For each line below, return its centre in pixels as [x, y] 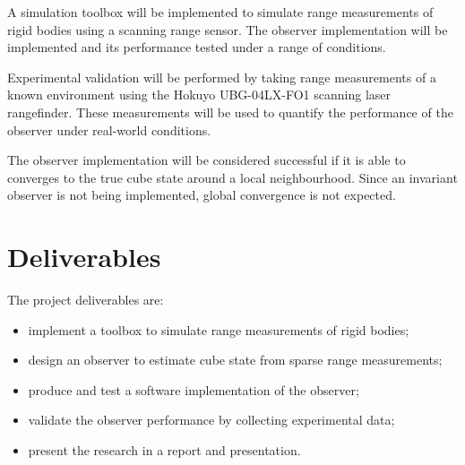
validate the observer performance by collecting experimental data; [211, 420]
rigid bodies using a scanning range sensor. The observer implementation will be [228, 29]
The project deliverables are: [86, 300]
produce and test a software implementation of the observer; [194, 389]
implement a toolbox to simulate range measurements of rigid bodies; [219, 329]
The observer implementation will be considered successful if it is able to [207, 160]
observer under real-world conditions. [109, 129]
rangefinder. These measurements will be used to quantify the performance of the [230, 112]
